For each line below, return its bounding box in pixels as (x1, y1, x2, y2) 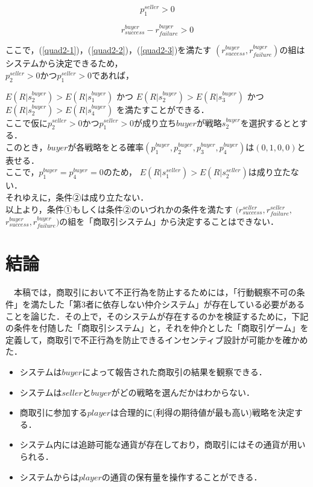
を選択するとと (240, 116, 300, 129)
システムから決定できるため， (5, 57, 123, 69)
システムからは (19, 470, 79, 483)
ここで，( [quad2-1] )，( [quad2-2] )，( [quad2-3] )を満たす (5, 44, 212, 56)
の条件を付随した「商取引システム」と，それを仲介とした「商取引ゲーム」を (5, 321, 309, 334)
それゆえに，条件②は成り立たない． (5, 191, 149, 204)
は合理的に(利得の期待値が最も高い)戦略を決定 (110, 406, 295, 419)
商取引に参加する (19, 406, 87, 419)
